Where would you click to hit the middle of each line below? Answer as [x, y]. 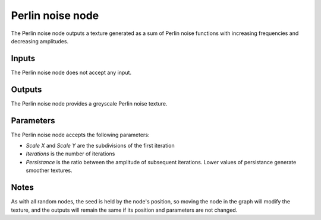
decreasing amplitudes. [40, 41]
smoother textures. [49, 170]
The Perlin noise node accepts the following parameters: [80, 135]
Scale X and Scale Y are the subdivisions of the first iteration [100, 146]
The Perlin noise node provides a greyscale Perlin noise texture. [89, 103]
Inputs [23, 58]
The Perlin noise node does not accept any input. [71, 72]
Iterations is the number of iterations [70, 154]
